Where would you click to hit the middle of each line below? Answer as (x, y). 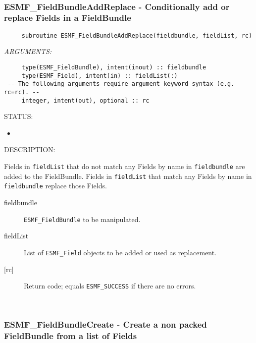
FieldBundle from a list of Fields (71, 336)
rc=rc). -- (22, 92)
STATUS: (19, 116)
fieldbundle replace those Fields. (55, 186)
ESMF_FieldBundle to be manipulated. (82, 219)
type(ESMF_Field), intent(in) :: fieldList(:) (100, 76)
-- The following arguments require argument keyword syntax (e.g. (121, 84)
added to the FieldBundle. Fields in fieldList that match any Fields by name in (128, 176)
